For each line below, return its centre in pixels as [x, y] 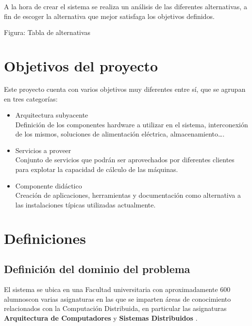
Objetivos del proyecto [81, 65]
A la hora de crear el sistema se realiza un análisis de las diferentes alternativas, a [126, 6]
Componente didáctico [49, 185]
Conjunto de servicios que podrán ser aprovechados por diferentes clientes [125, 160]
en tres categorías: [31, 98]
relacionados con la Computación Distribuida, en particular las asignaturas [115, 308]
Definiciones [45, 238]
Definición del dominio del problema [97, 269]
